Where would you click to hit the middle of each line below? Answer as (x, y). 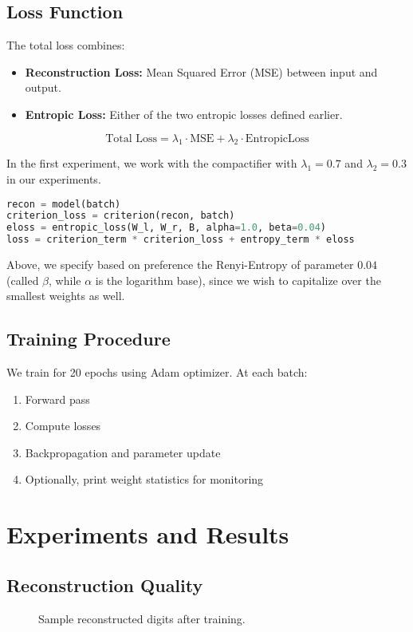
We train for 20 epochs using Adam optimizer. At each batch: (157, 372)
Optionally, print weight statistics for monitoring (144, 479)
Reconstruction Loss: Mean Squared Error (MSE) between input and (201, 71)
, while (65, 280)
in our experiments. (54, 178)
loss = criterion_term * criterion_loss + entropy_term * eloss (181, 240)
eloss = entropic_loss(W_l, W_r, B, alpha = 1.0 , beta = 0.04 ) (166, 228)
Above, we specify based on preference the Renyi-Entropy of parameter (180, 265)
